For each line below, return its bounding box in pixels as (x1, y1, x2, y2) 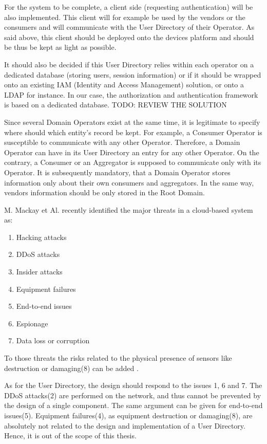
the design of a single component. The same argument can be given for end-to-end (4, 400, 263, 411)
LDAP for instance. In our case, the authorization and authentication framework (4, 89, 258, 100)
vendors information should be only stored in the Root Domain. (4, 187, 205, 198)
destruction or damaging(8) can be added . (4, 362, 139, 373)
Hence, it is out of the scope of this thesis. (4, 430, 137, 441)
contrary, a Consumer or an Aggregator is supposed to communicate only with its (4, 157, 261, 168)
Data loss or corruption (16, 335, 90, 346)
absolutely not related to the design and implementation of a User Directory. (4, 420, 245, 431)
